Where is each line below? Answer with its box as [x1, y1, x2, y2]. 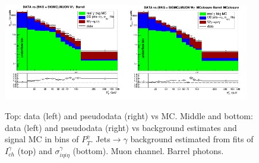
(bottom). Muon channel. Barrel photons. [72, 144, 224, 156]
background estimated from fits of [130, 133, 254, 145]
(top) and [17, 144, 52, 156]
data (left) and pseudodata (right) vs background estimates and [5, 121, 237, 133]
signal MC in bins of [5, 133, 79, 145]
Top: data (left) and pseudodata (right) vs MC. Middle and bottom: [5, 110, 253, 122]
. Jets [90, 133, 110, 145]
